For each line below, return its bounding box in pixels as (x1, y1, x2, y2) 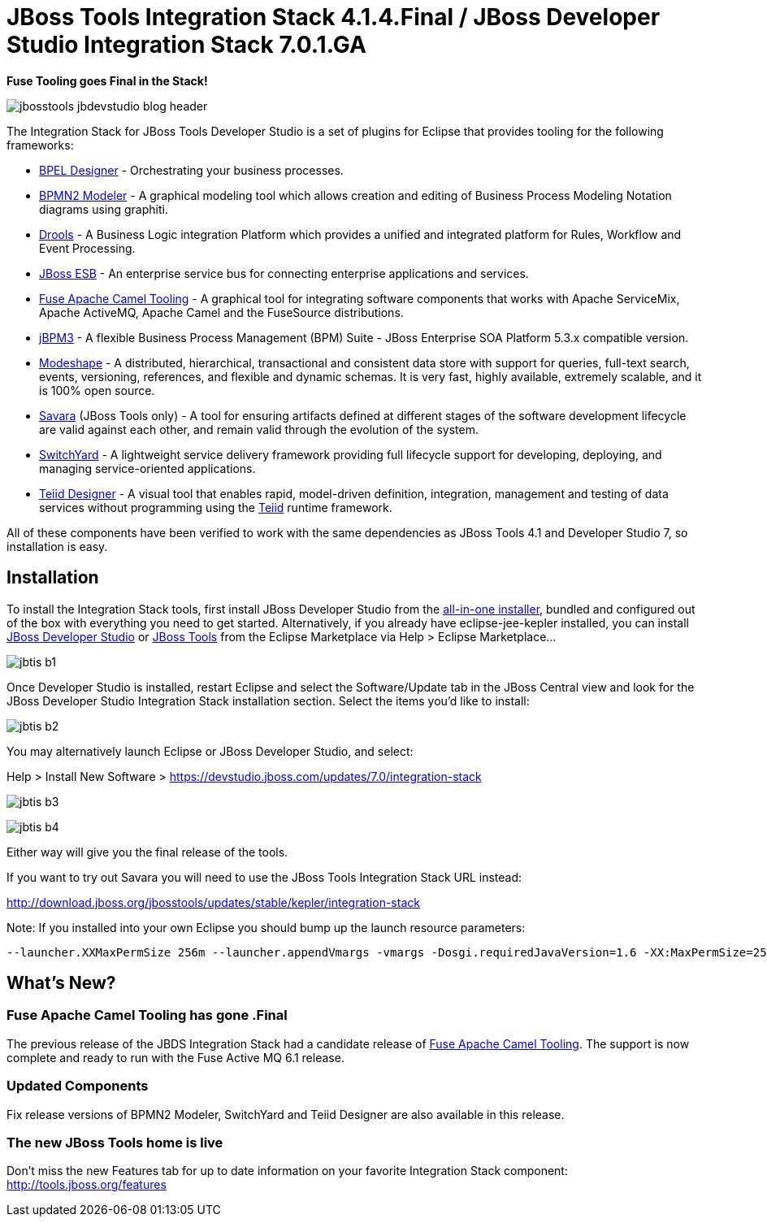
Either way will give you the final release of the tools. (6, 844, 288, 859)
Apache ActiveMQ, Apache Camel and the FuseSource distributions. (39, 305, 404, 319)
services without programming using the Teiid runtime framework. (39, 500, 392, 514)
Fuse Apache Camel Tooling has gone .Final (6, 1007, 288, 1024)
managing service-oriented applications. (39, 461, 256, 475)
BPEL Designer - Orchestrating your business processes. (39, 163, 344, 177)
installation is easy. (6, 539, 108, 553)
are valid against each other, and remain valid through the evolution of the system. (39, 422, 479, 436)
